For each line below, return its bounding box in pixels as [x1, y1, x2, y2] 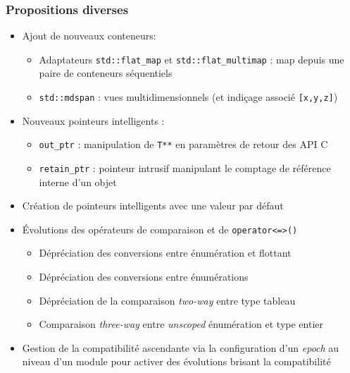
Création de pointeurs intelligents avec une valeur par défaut [22, 198, 284, 213]
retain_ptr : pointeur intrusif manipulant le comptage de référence [39, 160, 331, 175]
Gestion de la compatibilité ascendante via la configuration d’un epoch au [22, 340, 339, 355]
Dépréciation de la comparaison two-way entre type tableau [39, 293, 296, 307]
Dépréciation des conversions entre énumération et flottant [39, 245, 292, 260]
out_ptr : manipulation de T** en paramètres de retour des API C [39, 137, 328, 152]
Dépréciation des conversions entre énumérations [39, 269, 249, 284]
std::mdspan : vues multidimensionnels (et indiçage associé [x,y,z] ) [39, 90, 338, 104]
